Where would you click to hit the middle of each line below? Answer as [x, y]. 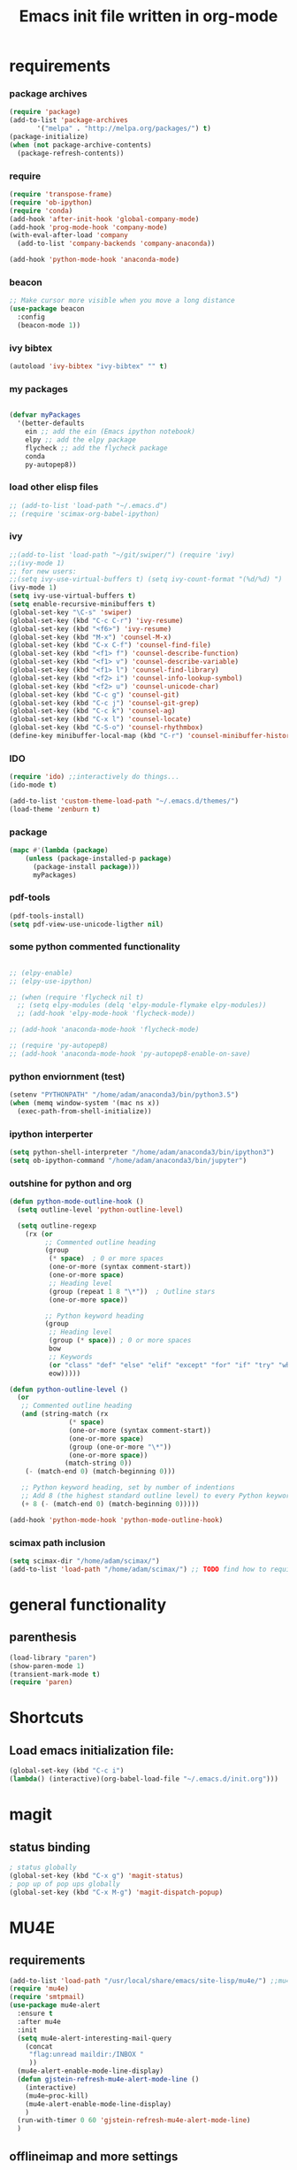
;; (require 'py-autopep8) [59, 1046]
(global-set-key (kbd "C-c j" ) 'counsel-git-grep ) [104, 703]
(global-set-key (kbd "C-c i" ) [67, 1771]
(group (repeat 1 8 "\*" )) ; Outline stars [132, 1291]
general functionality [88, 1604]
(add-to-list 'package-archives [69, 120]
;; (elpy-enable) [41, 973]
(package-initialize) [49, 137]
